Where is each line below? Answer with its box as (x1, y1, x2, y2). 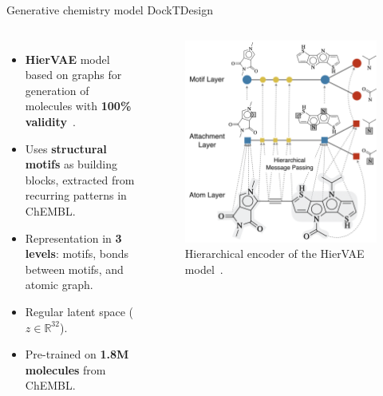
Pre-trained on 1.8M (25, 346, 129, 362)
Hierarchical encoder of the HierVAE (184, 245, 365, 262)
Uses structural (25, 140, 107, 156)
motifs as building (25, 156, 117, 172)
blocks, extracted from (25, 171, 135, 188)
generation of (25, 81, 89, 98)
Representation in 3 (25, 229, 122, 246)
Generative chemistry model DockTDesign (6, 2, 213, 18)
